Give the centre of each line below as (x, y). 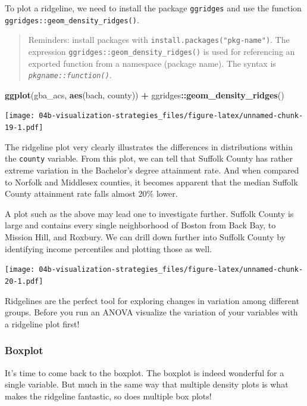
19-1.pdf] (24, 128)
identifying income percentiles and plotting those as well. (108, 248)
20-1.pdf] (24, 281)
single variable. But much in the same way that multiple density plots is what (147, 384)
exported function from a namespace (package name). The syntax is (152, 63)
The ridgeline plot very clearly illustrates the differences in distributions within (149, 146)
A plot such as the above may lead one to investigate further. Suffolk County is (149, 213)
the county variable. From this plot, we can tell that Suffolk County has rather (149, 158)
